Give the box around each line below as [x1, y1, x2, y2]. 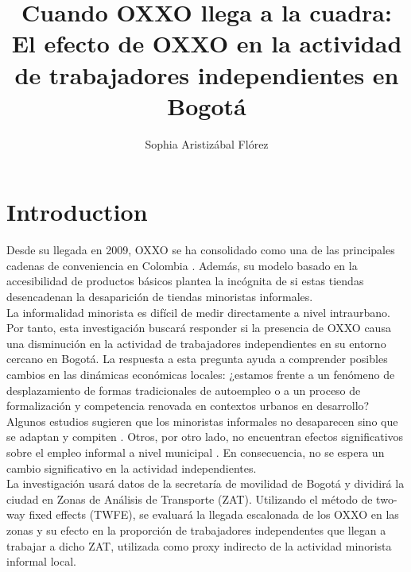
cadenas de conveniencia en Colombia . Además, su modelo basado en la [6, 257, 358, 273]
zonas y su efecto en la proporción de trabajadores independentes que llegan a [6, 521, 386, 538]
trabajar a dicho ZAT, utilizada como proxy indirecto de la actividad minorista [6, 537, 392, 554]
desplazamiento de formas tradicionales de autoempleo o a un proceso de [6, 381, 361, 398]
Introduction [6, 195, 148, 228]
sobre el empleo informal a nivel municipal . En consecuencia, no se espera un [6, 443, 385, 460]
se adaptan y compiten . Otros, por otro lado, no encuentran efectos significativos [6, 428, 404, 445]
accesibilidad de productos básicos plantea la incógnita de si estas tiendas [6, 272, 364, 289]
